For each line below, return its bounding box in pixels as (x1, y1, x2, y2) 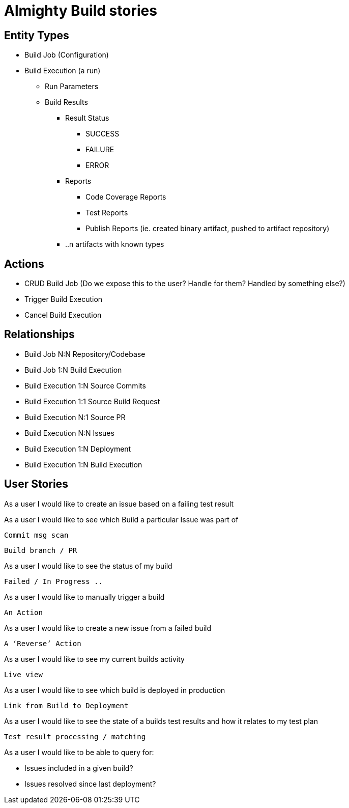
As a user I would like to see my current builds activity (4, 654, 185, 663)
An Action (4, 608, 43, 617)
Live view (4, 670, 43, 679)
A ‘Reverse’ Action (4, 639, 81, 648)
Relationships (4, 328, 75, 341)
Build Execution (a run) (24, 66, 101, 75)
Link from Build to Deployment (4, 701, 129, 710)
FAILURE (85, 145, 114, 154)
